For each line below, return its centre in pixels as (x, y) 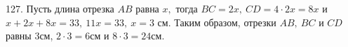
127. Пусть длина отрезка (60, 8)
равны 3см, (29, 36)
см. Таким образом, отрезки (217, 22)
